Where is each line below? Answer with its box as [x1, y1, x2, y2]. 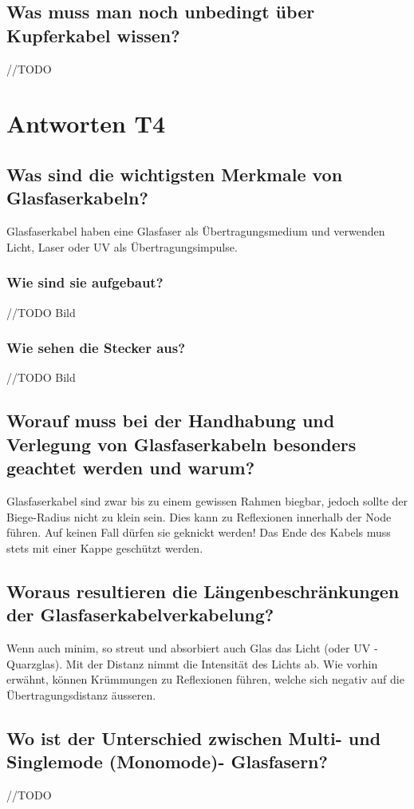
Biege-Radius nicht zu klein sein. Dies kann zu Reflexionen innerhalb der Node [6, 508, 392, 525]
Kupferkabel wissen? [6, 22, 180, 47]
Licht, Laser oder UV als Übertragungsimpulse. [6, 238, 238, 255]
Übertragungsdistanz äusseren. [6, 686, 156, 703]
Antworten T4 [6, 107, 166, 140]
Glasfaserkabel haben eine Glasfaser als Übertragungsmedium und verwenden [6, 223, 385, 240]
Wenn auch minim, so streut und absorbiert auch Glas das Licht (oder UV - [6, 639, 378, 656]
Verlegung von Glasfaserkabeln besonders [6, 431, 357, 456]
